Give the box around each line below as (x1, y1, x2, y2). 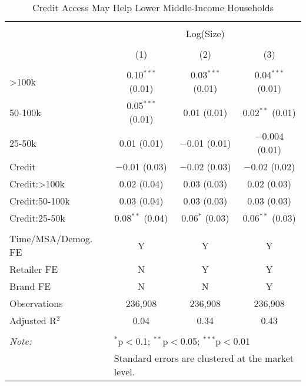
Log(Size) (185, 27, 225, 40)
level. (114, 365, 135, 378)
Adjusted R (9, 314, 56, 327)
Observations (9, 296, 63, 310)
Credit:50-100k (9, 194, 70, 207)
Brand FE (9, 279, 51, 293)
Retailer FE (9, 262, 58, 276)
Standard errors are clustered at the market (114, 351, 294, 365)
